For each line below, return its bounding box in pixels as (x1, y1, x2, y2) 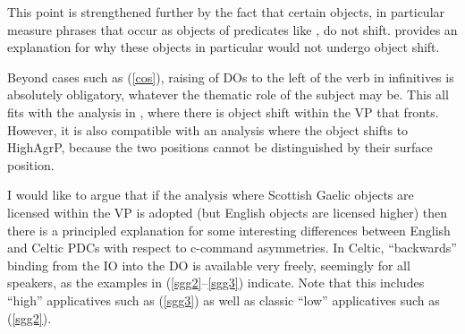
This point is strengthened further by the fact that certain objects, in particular (7, 3, 445, 21)
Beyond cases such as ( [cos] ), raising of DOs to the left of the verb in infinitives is (7, 67, 454, 86)
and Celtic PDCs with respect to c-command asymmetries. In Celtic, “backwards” (7, 238, 457, 257)
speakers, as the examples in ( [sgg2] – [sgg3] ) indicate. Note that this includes (7, 273, 425, 292)
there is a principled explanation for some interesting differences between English (7, 220, 451, 239)
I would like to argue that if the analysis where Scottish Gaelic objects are (7, 185, 414, 204)
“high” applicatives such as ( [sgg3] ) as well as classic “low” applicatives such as (7, 290, 440, 309)
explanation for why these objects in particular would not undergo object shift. (7, 38, 440, 56)
